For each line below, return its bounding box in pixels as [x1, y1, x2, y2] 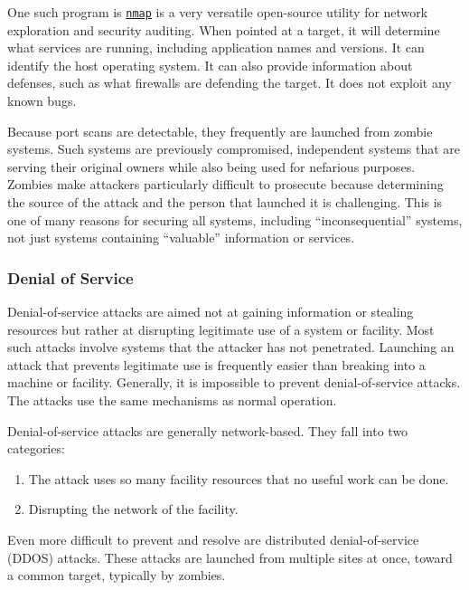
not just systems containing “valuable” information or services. [7, 228, 355, 247]
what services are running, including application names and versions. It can [7, 38, 425, 57]
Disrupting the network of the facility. [28, 500, 239, 519]
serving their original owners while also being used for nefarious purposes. [7, 157, 416, 176]
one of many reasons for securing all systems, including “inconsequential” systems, [7, 210, 463, 229]
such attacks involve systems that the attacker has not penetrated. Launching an [7, 338, 455, 357]
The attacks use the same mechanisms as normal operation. [7, 390, 337, 409]
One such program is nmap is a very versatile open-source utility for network [7, 3, 428, 21]
